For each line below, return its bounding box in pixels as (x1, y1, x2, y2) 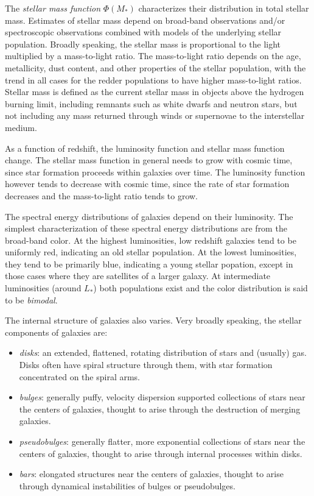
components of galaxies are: (5, 325, 108, 338)
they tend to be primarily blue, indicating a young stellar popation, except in (5, 257, 293, 270)
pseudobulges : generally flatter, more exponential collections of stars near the (19, 435, 305, 447)
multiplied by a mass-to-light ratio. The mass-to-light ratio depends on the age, (5, 49, 301, 62)
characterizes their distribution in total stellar (138, 2, 309, 14)
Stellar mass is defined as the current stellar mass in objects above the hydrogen (5, 85, 304, 98)
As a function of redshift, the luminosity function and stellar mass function (5, 141, 285, 154)
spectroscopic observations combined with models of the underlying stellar (5, 26, 282, 38)
